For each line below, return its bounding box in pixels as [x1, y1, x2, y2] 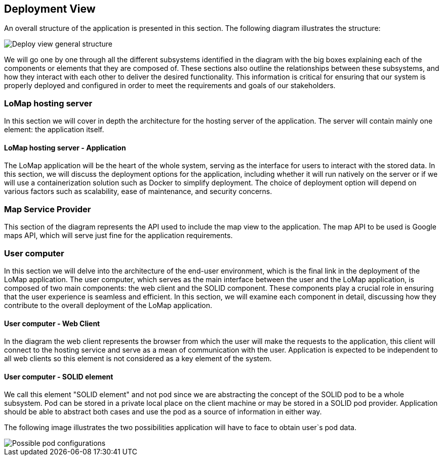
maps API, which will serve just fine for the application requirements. [4, 231, 233, 240]
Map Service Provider [4, 204, 91, 214]
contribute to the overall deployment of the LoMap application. [4, 300, 213, 310]
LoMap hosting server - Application [4, 143, 126, 152]
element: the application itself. [4, 125, 104, 134]
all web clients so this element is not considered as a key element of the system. [4, 354, 272, 363]
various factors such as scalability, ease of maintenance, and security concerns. [4, 187, 272, 196]
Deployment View [4, 3, 96, 15]
